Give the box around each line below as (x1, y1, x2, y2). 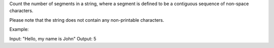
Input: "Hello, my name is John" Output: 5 (9, 35, 96, 41)
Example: (9, 26, 29, 32)
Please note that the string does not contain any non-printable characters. (9, 17, 164, 23)
